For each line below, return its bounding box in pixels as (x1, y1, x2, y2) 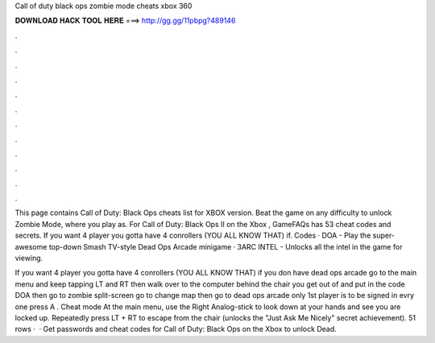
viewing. (14, 254, 43, 263)
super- (372, 230, 395, 241)
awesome (14, 242, 48, 251)
